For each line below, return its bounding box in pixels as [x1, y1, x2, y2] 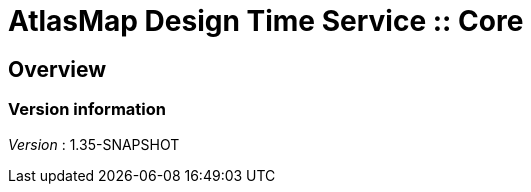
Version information [8, 99, 166, 120]
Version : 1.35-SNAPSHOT [8, 135, 180, 153]
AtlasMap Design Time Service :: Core [8, 4, 524, 38]
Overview [8, 56, 107, 82]
